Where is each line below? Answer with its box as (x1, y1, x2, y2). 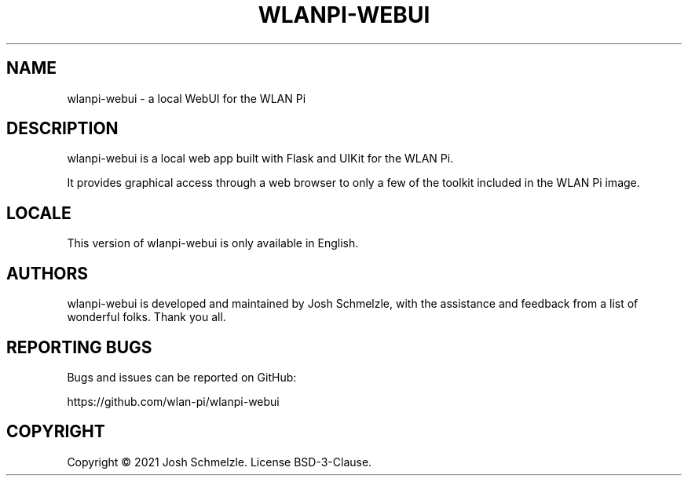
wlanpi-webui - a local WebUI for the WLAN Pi (67, 91, 306, 105)
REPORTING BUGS (6, 337, 152, 357)
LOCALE (6, 203, 71, 223)
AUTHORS (6, 263, 89, 283)
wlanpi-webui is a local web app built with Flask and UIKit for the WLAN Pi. (67, 152, 454, 166)
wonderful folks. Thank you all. (67, 310, 226, 324)
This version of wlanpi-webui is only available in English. (67, 236, 359, 250)
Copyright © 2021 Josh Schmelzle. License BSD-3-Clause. (67, 455, 372, 469)
